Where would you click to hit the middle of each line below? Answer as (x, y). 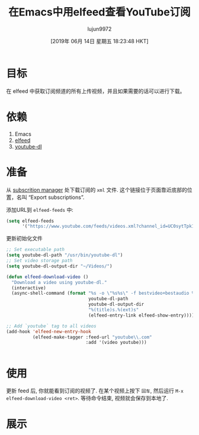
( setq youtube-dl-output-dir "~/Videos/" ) (59, 266)
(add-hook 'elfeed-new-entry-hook (49, 331)
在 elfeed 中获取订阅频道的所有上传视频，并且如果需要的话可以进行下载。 (96, 91)
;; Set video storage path (39, 261)
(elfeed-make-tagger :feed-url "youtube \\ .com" (92, 337)
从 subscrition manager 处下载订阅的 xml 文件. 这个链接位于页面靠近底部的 (97, 189)
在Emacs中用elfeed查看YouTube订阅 (99, 12)
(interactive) (29, 288)
